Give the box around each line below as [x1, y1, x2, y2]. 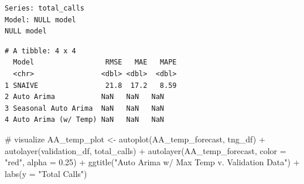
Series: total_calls [5, 4, 85, 12]
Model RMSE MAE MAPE [13, 58, 177, 67]
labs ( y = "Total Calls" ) [5, 167, 87, 179]
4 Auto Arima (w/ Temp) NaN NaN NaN [5, 115, 165, 124]
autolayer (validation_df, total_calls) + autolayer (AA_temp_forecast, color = [5, 144, 286, 156]
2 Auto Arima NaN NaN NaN [5, 93, 165, 101]
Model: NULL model [5, 15, 76, 24]
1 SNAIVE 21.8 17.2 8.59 [5, 81, 177, 90]
